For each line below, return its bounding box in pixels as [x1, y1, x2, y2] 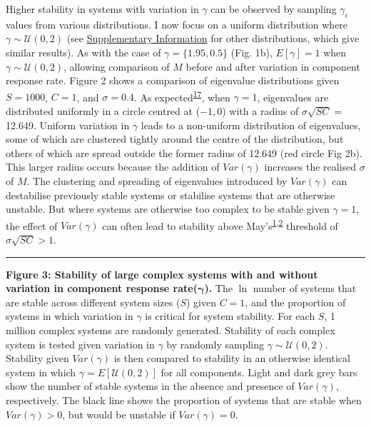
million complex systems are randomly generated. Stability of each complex [6, 322, 335, 337]
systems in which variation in [6, 308, 133, 323]
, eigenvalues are [257, 89, 329, 104]
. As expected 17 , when [133, 87, 230, 104]
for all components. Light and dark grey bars [161, 364, 357, 379]
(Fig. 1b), [230, 44, 273, 59]
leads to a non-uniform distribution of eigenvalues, [141, 117, 361, 132]
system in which [6, 364, 76, 379]
